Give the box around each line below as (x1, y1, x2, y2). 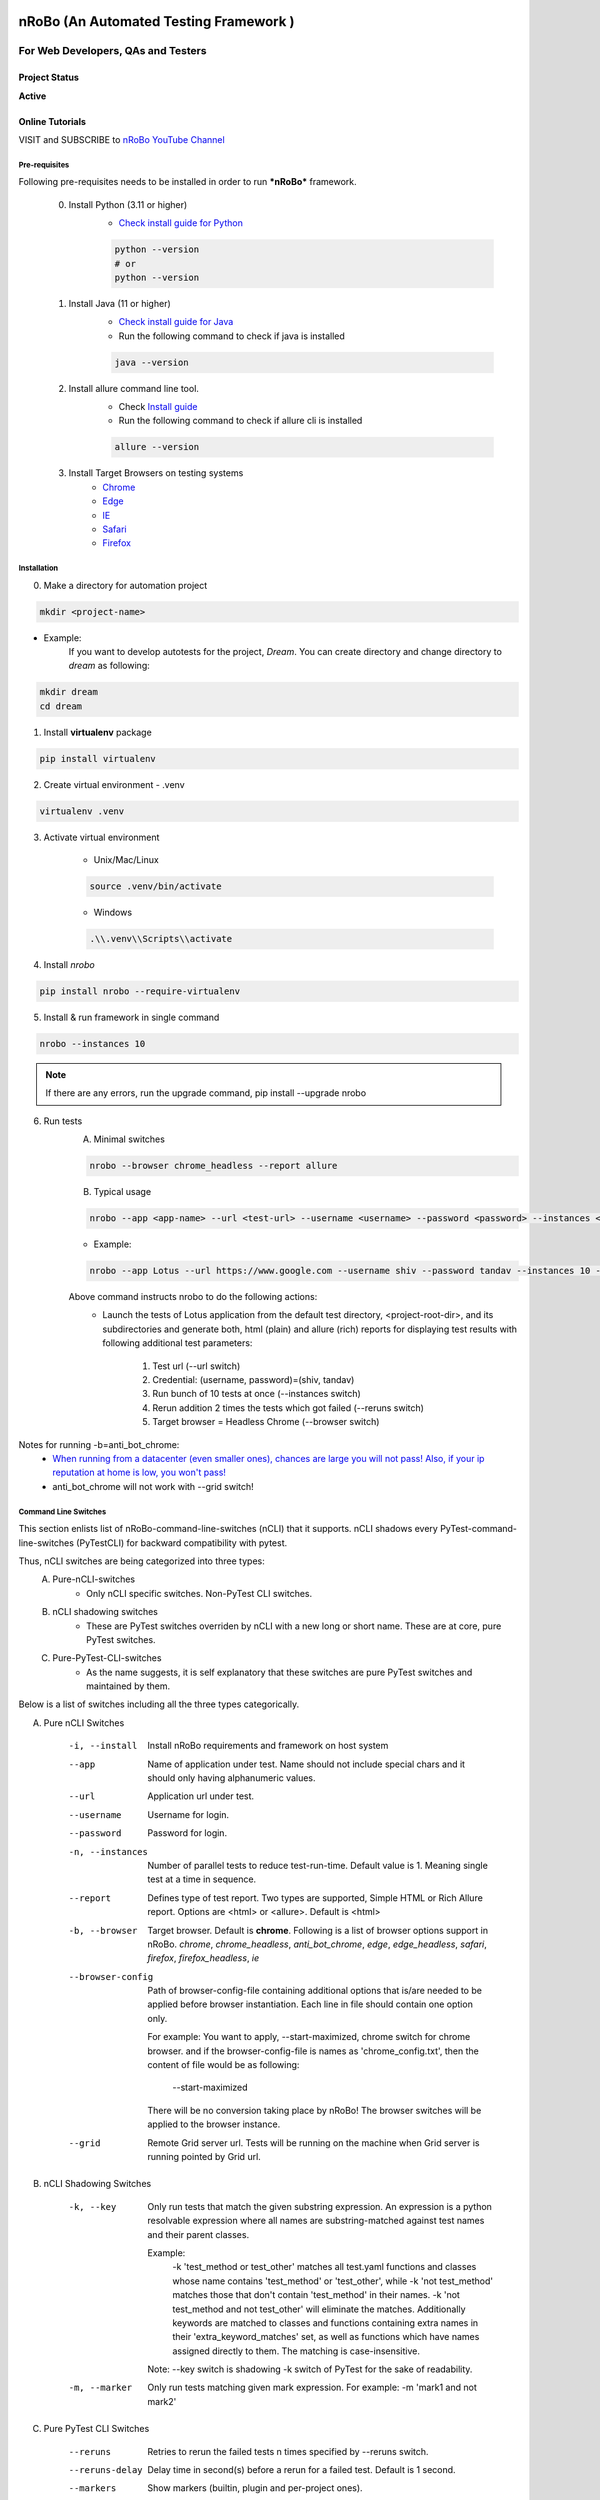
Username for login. (147, 1808, 230, 1820)
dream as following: (68, 660, 150, 672)
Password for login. (147, 1827, 228, 1839)
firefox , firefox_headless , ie (147, 1952, 260, 1964)
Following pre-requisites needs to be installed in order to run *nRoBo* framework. (18, 176, 357, 188)
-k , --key (68, 2201, 117, 2212)
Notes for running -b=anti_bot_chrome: (18, 1438, 180, 1450)
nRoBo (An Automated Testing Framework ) (18, 13, 295, 30)
